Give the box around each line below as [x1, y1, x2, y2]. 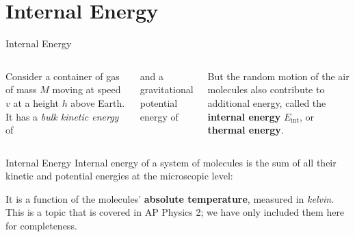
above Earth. [70, 95, 125, 110]
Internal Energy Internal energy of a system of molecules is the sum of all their [5, 155, 337, 169]
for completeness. [5, 219, 77, 233]
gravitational [140, 82, 194, 97]
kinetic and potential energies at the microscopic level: [5, 169, 233, 183]
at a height [13, 95, 59, 110]
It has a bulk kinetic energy [5, 109, 119, 123]
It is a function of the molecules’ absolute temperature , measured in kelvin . [5, 191, 334, 205]
